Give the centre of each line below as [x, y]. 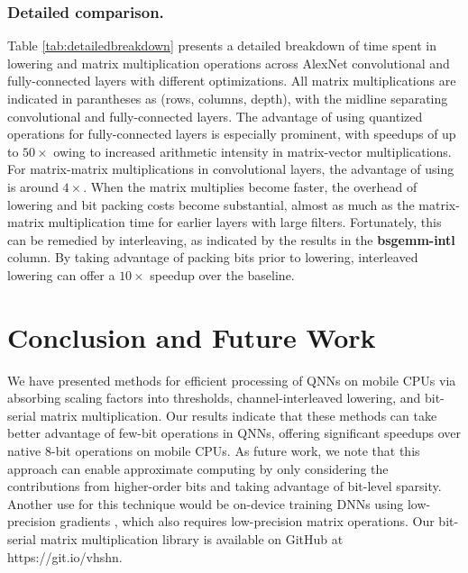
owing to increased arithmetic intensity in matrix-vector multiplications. [252, 151]
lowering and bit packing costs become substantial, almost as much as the [211, 204]
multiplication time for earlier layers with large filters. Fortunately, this [245, 222]
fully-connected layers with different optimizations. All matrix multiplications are [232, 81]
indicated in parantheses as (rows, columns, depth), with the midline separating [228, 98]
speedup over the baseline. [222, 274]
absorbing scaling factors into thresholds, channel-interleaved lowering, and [214, 398]
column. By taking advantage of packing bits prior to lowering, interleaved [213, 257]
